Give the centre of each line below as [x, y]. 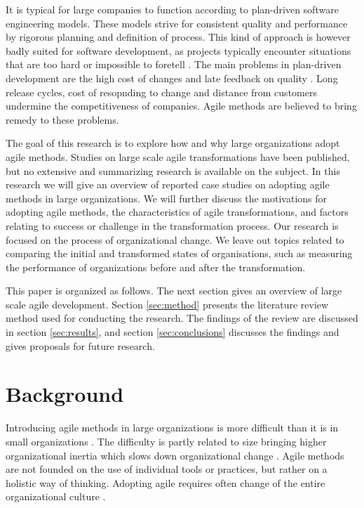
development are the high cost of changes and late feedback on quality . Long [172, 78]
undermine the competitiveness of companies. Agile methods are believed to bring [181, 106]
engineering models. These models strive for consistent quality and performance [177, 23]
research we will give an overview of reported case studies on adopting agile [168, 184]
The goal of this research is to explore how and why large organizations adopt [173, 143]
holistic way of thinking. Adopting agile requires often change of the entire [166, 482]
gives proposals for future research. [80, 345]
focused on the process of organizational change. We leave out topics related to [175, 239]
